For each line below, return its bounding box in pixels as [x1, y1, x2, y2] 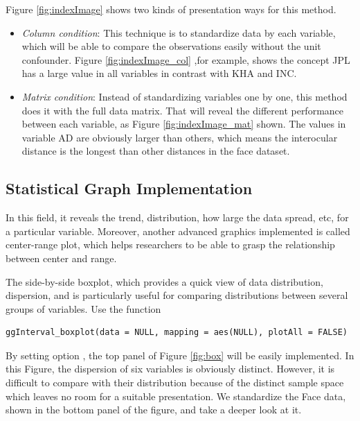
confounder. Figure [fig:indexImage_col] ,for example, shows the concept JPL [21, 52, 350, 67]
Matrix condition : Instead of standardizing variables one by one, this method [21, 89, 348, 103]
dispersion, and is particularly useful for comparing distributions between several [6, 288, 348, 302]
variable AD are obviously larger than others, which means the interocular [21, 130, 338, 144]
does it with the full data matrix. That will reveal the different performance [21, 103, 344, 117]
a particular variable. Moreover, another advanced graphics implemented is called [6, 223, 350, 238]
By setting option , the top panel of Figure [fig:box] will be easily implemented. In [6, 347, 354, 362]
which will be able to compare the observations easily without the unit [21, 39, 321, 53]
